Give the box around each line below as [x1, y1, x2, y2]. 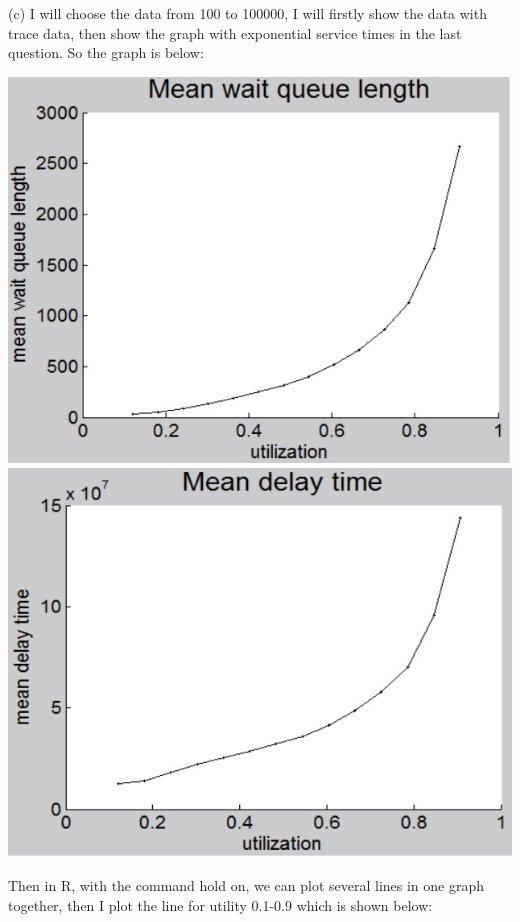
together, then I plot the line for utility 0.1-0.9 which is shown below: [8, 894, 433, 915]
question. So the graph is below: [8, 42, 204, 63]
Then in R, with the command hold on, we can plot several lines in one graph [8, 875, 485, 896]
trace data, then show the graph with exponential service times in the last [8, 22, 462, 43]
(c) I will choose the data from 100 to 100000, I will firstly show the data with [8, 3, 487, 23]
